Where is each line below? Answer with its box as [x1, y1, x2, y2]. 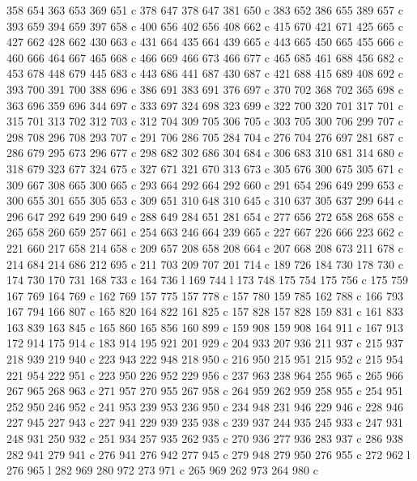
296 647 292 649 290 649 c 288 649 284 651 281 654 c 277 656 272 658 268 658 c [6, 207, 403, 224]
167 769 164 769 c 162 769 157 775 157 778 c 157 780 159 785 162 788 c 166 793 [6, 287, 403, 304]
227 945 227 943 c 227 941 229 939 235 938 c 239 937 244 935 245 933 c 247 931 [6, 414, 403, 431]
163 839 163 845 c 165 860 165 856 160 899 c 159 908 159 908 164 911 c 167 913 [6, 318, 403, 335]
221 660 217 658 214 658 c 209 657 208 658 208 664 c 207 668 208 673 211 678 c [6, 239, 403, 256]
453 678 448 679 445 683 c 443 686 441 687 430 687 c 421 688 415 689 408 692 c [6, 65, 403, 82]
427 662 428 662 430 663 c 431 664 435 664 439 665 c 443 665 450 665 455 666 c [6, 33, 403, 50]
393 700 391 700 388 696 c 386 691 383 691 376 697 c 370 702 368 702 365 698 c [6, 80, 403, 97]
